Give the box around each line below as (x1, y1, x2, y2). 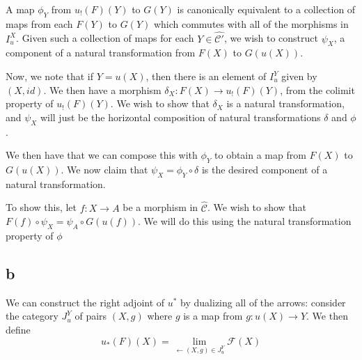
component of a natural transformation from (6, 45, 196, 60)
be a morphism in (123, 200, 198, 214)
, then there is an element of (145, 69, 267, 83)
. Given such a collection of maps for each (16, 31, 194, 45)
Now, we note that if (6, 69, 93, 83)
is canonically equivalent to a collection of (177, 2, 356, 16)
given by (281, 69, 317, 83)
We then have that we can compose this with (6, 148, 198, 162)
